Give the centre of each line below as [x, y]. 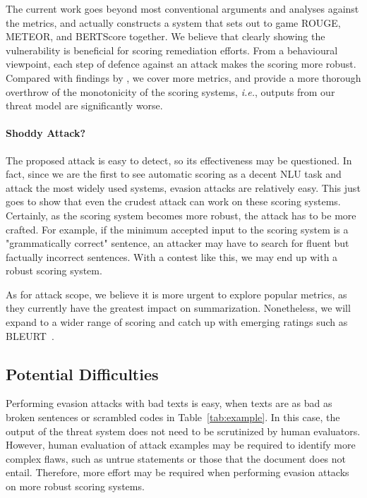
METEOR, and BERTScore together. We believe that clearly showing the [166, 36]
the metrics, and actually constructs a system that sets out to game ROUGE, [173, 22]
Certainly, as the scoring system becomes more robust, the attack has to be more [181, 215]
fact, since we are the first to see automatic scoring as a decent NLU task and [174, 174]
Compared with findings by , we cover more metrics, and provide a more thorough [183, 77]
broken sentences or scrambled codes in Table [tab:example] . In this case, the [173, 417]
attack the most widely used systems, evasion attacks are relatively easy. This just [183, 187]
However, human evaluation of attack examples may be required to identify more [181, 445]
